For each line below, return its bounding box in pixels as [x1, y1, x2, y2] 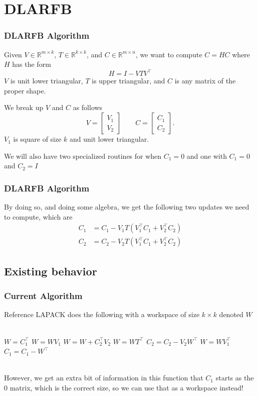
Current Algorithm [4, 289, 83, 302]
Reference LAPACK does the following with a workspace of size [4, 309, 200, 320]
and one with [186, 150, 227, 161]
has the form [12, 59, 51, 69]
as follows [73, 102, 103, 113]
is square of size [13, 134, 62, 144]
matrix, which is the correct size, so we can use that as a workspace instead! [10, 382, 243, 392]
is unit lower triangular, [10, 75, 83, 86]
